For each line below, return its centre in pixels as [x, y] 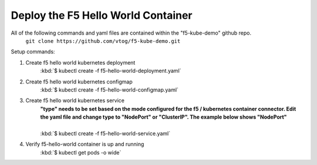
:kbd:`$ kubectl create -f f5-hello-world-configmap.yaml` [109, 90]
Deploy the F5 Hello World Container [102, 15]
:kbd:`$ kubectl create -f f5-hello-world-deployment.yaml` [111, 71]
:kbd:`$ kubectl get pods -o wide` [81, 152]
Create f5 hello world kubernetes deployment [80, 62]
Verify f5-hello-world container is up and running [85, 144]
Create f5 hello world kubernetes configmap [79, 82]
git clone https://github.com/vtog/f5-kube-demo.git [103, 41]
